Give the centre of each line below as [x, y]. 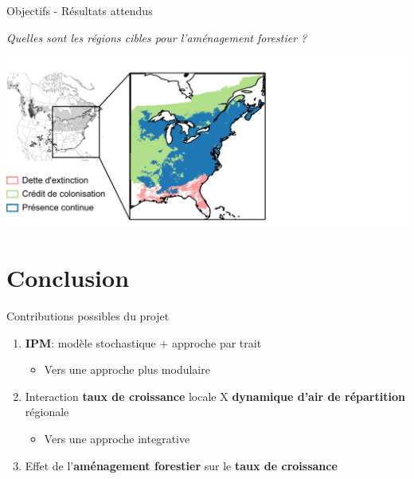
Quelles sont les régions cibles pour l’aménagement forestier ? [157, 37]
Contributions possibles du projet [88, 316]
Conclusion [68, 278]
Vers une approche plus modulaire [127, 369]
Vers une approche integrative [117, 438]
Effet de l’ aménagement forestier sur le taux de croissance [181, 465]
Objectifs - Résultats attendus [80, 10]
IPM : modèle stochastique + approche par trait [143, 342]
